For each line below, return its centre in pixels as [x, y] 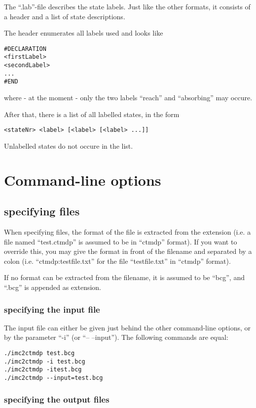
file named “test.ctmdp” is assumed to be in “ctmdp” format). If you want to [121, 241]
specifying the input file [52, 309]
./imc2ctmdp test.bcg [39, 353]
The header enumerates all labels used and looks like [84, 33]
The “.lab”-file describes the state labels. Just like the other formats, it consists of [127, 6]
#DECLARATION [25, 49]
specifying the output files [57, 399]
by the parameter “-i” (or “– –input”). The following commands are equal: [116, 337]
